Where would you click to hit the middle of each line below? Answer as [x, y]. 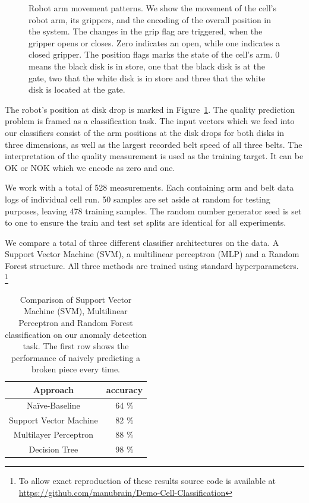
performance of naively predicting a [76, 357]
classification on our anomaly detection [76, 334]
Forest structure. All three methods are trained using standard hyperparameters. [152, 265]
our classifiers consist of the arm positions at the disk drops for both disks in [145, 132]
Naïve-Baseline [53, 405]
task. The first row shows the [76, 346]
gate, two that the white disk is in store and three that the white [147, 77]
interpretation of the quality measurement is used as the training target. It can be [154, 156]
